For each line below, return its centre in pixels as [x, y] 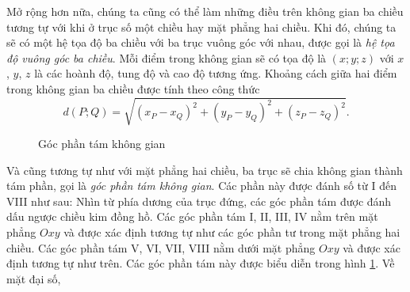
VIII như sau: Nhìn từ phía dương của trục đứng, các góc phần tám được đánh [199, 201]
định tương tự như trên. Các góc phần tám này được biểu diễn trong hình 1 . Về [201, 263]
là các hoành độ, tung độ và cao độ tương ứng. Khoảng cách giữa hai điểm [216, 73]
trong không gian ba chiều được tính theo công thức [133, 88]
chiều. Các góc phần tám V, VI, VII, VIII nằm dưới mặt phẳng [161, 247]
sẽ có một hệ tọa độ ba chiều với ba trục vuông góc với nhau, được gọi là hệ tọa [201, 42]
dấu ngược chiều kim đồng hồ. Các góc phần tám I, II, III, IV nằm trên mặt [192, 216]
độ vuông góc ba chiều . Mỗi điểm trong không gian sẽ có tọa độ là [167, 57]
